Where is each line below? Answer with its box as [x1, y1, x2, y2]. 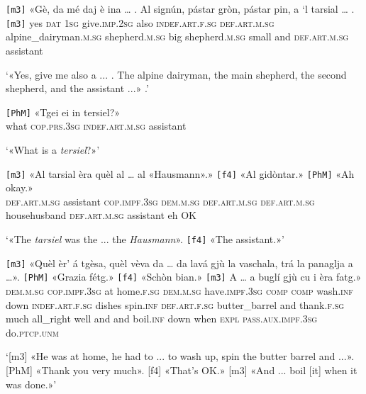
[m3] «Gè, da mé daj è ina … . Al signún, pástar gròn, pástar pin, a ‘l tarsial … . [6, 1, 355, 16]
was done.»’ [6, 376, 57, 391]
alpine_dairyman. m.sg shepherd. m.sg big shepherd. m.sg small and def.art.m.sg [6, 29, 349, 44]
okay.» [6, 180, 33, 195]
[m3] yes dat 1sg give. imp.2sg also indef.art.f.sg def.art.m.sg [6, 15, 274, 30]
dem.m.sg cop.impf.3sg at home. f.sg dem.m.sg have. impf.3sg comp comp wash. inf [6, 283, 353, 298]
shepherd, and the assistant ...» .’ [6, 81, 149, 96]
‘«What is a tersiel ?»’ [6, 142, 100, 157]
